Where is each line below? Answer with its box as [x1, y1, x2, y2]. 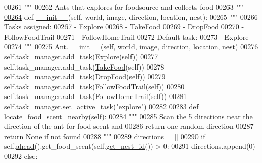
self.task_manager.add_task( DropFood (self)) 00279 [4, 71, 166, 82]
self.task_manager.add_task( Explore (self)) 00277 [4, 51, 158, 61]
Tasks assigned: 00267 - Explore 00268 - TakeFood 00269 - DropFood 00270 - [4, 21, 244, 32]
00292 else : [4, 150, 38, 161]
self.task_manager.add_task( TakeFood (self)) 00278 [4, 61, 165, 72]
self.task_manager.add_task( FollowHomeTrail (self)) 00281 [4, 91, 187, 102]
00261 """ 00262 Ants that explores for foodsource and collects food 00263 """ [4, 2, 244, 12]
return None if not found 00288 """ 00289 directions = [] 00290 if [4, 131, 205, 141]
